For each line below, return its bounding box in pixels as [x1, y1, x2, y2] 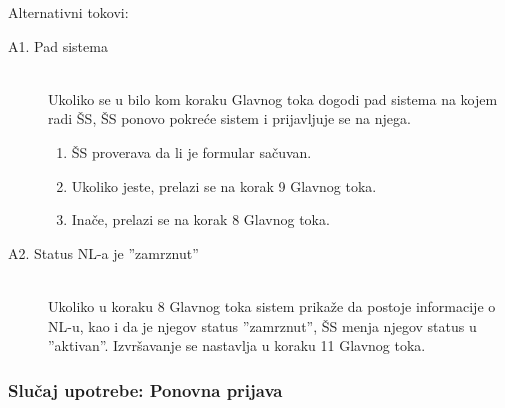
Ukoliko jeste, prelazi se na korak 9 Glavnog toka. [71, 175, 377, 196]
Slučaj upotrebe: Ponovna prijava [8, 377, 283, 402]
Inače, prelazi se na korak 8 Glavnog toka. [71, 209, 330, 230]
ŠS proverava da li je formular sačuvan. [71, 141, 312, 162]
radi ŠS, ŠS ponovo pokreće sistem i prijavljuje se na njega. [48, 108, 411, 129]
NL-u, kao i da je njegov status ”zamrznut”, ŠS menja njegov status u [48, 315, 477, 336]
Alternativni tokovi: [8, 2, 129, 22]
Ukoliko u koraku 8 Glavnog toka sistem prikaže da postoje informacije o [48, 295, 496, 316]
